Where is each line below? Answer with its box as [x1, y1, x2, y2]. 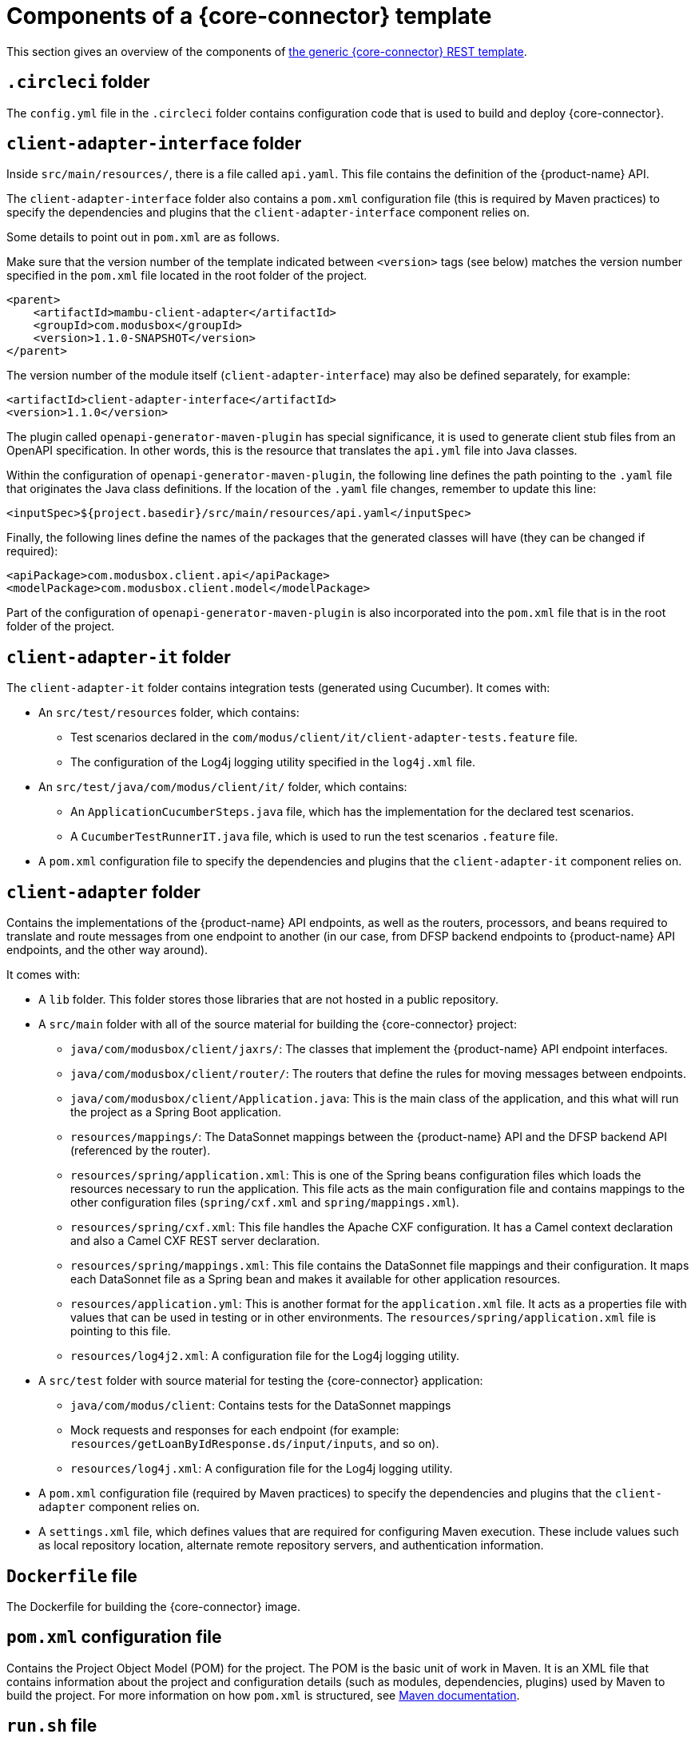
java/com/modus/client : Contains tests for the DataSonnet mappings [70, 1398, 451, 1413]
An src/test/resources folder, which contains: [38, 706, 300, 720]
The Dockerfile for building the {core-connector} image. [6, 1599, 300, 1613]
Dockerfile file [6, 1565, 137, 1586]
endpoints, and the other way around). [6, 943, 208, 957]
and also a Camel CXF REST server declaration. [70, 1234, 320, 1248]
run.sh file [6, 1716, 97, 1736]
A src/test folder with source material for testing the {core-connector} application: [38, 1374, 483, 1388]
